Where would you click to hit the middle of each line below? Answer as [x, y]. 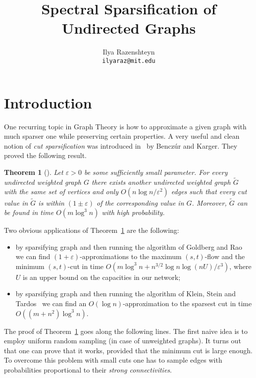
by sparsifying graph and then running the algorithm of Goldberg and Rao [129, 246]
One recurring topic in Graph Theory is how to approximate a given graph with [125, 126]
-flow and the [225, 256]
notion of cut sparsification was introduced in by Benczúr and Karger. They [121, 145]
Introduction [48, 102]
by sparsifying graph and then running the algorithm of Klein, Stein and [126, 294]
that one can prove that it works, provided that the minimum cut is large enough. [128, 350]
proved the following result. [46, 155]
